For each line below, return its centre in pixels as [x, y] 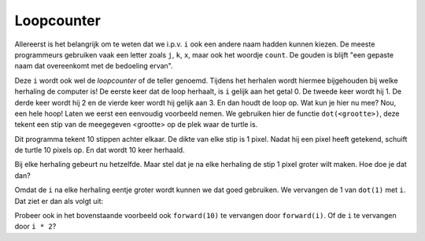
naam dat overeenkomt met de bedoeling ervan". [94, 66]
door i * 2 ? [35, 226]
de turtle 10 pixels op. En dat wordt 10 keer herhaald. [100, 150]
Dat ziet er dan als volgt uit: [59, 201]
